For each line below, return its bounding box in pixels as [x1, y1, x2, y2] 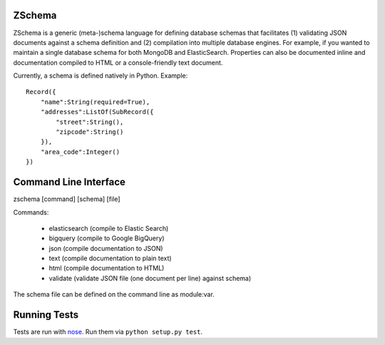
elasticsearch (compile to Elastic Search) [48, 224, 169, 232]
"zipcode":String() [56, 128, 124, 136]
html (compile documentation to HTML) [48, 264, 165, 272]
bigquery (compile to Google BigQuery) [48, 234, 165, 242]
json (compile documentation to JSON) [48, 244, 163, 252]
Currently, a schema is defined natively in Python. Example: [13, 71, 188, 80]
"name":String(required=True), [40, 98, 150, 106]
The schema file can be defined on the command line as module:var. [13, 290, 215, 299]
